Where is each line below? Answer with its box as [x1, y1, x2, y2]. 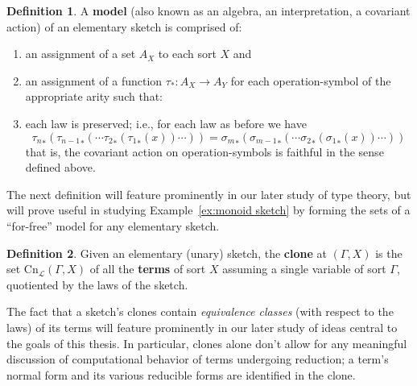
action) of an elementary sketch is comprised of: [6, 18, 242, 35]
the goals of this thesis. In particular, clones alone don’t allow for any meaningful [6, 334, 407, 351]
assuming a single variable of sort [222, 260, 386, 277]
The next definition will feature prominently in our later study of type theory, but [6, 185, 411, 202]
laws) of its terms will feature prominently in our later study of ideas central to [6, 318, 398, 335]
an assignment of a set [25, 45, 136, 62]
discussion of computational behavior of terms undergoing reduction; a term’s [6, 351, 389, 367]
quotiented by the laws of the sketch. [6, 276, 188, 293]
